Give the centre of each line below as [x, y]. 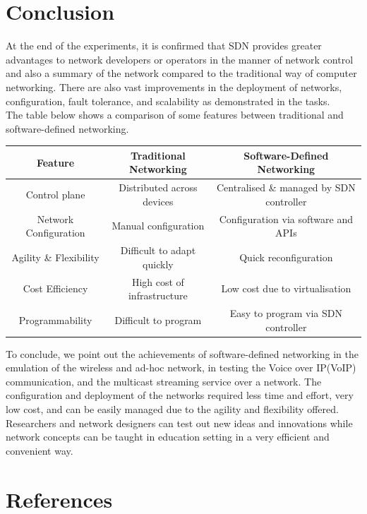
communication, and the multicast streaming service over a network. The [164, 381]
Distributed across [158, 187]
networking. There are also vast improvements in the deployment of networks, [174, 86]
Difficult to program [158, 319]
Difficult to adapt [158, 250]
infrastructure [158, 295]
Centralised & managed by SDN [286, 187]
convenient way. [40, 450]
